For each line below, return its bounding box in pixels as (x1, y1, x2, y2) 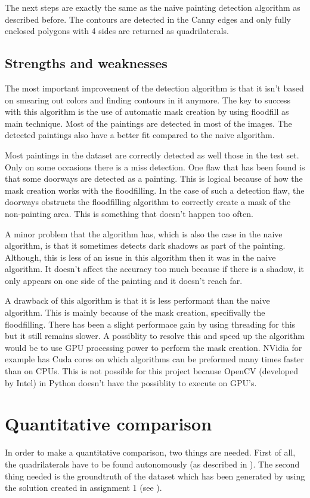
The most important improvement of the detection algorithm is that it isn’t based (5, 81, 304, 94)
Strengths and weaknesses (5, 54, 168, 72)
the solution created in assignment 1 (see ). (5, 481, 162, 494)
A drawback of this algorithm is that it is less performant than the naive (5, 294, 270, 307)
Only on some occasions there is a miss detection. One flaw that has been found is (5, 160, 305, 173)
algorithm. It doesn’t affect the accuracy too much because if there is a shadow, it (5, 262, 305, 275)
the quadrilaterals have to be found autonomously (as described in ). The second (5, 457, 300, 470)
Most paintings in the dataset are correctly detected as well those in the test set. (5, 148, 299, 161)
